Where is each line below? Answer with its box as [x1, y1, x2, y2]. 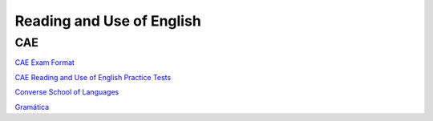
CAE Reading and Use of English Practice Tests [14, 72, 172, 82]
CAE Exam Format [14, 58, 75, 67]
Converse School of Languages [14, 87, 119, 97]
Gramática [14, 102, 50, 111]
